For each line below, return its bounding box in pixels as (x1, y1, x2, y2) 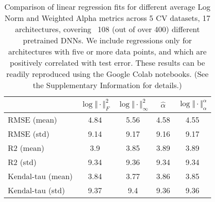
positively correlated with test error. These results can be (10, 57, 205, 68)
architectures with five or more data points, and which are (8, 46, 207, 57)
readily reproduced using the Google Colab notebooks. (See (6, 68, 209, 79)
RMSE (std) (8, 128, 50, 140)
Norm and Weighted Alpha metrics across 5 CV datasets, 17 (4, 12, 211, 23)
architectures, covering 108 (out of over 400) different (15, 23, 200, 35)
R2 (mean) (8, 142, 44, 154)
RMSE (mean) (8, 114, 57, 126)
